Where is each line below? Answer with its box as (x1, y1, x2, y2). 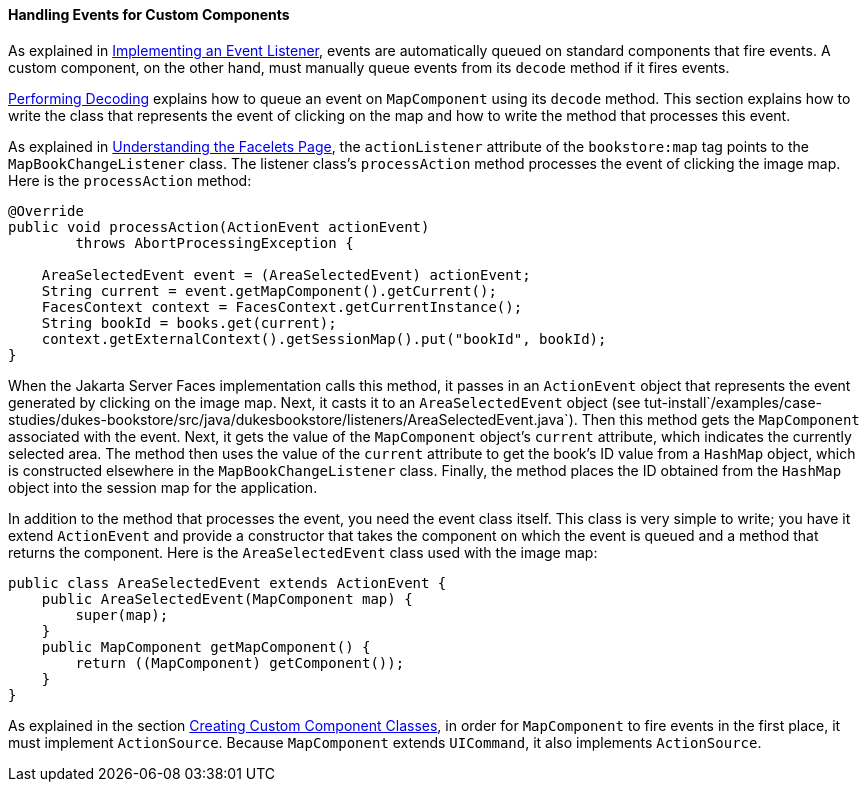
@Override (8, 202, 84, 219)
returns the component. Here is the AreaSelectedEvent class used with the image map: (8, 543, 598, 561)
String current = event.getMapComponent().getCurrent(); (41, 282, 497, 299)
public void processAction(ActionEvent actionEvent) (8, 218, 430, 235)
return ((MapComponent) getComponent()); (75, 654, 405, 671)
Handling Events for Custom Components (8, 6, 290, 23)
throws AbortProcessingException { (75, 234, 354, 251)
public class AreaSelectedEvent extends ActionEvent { (8, 574, 447, 591)
